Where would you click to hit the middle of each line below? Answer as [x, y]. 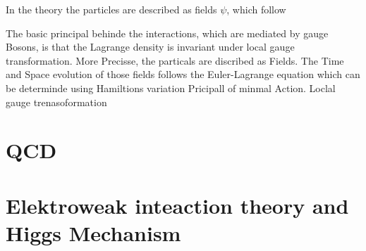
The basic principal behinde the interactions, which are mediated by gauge [167, 33]
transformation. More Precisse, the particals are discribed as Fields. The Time [175, 60]
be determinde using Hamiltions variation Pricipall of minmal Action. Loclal [171, 88]
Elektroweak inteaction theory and [177, 205]
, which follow [256, 9]
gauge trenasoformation [56, 102]
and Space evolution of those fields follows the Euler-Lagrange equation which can [183, 74]
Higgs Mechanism [93, 232]
